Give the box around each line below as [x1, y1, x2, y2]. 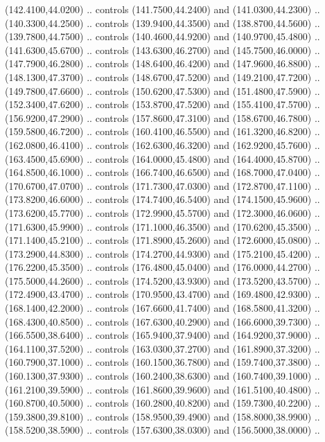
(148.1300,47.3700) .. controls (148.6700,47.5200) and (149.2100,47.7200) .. [5, 69, 320, 84]
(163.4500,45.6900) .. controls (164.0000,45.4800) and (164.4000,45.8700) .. [5, 151, 320, 166]
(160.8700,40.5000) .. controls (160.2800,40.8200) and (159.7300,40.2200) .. [5, 396, 320, 410]
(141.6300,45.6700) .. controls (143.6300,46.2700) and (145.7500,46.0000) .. [5, 42, 320, 57]
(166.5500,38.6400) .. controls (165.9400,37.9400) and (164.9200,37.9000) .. [5, 328, 320, 342]
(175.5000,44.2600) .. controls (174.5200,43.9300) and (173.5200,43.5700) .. [5, 273, 320, 288]
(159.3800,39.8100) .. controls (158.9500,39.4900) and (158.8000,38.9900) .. [5, 409, 320, 423]
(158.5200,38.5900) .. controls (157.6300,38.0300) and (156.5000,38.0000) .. [5, 423, 320, 437]
